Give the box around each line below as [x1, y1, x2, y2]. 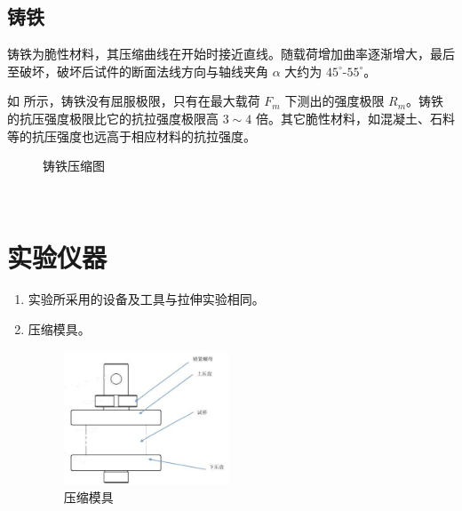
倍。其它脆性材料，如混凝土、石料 [255, 108, 455, 127]
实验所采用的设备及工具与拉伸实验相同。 [28, 290, 265, 308]
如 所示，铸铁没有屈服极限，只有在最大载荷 [7, 92, 260, 110]
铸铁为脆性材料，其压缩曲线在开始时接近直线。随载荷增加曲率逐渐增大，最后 [7, 44, 455, 63]
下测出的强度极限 [284, 92, 385, 110]
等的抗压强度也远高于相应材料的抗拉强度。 [7, 126, 256, 145]
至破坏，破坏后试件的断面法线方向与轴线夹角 [7, 61, 268, 80]
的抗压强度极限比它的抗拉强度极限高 [7, 108, 219, 127]
